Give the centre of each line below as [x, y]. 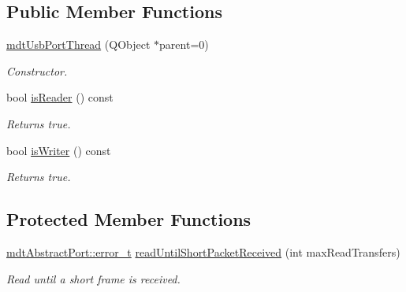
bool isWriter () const [59, 150]
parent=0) [184, 44]
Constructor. [37, 70]
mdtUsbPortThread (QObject [78, 44]
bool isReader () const [60, 97]
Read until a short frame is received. [93, 278]
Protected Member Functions [129, 219]
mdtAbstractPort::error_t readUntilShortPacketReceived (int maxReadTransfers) [203, 251]
